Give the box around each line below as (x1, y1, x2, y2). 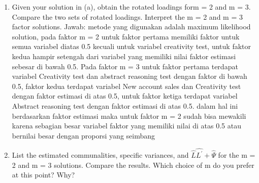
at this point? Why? (12, 169, 75, 180)
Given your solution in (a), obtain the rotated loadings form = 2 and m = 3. (12, 2, 251, 12)
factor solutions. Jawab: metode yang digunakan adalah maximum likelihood (12, 21, 251, 32)
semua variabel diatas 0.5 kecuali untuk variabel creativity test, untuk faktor (12, 41, 251, 52)
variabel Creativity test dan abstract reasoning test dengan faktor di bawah (12, 71, 247, 81)
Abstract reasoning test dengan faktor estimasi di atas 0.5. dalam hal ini (12, 100, 238, 111)
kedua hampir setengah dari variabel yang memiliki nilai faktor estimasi (12, 51, 236, 61)
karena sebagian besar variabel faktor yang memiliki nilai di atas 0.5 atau (12, 120, 241, 131)
